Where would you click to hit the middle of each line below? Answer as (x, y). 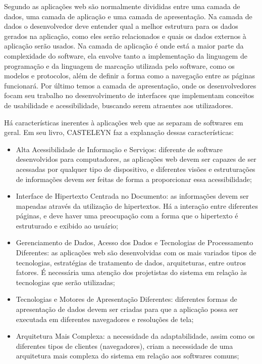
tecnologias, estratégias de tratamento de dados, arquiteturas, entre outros (131, 262)
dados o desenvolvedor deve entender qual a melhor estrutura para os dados (121, 26)
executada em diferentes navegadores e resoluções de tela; (105, 319)
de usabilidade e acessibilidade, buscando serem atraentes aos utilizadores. (119, 105)
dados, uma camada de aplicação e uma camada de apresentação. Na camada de (128, 16)
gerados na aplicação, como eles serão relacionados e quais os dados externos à (125, 36)
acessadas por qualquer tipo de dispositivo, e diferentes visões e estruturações (136, 169)
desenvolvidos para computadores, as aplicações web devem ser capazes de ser (136, 159)
